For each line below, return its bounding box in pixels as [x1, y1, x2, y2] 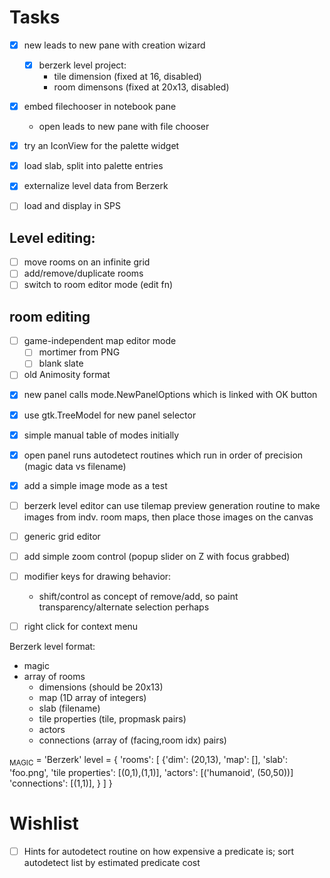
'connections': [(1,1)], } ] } [9, 777, 113, 789]
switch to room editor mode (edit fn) [23, 279, 174, 291]
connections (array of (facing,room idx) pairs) [38, 734, 227, 746]
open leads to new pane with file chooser [38, 121, 210, 133]
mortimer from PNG [38, 346, 121, 358]
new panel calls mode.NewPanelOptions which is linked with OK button [23, 389, 318, 401]
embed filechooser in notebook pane [23, 101, 177, 113]
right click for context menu [23, 621, 139, 632]
